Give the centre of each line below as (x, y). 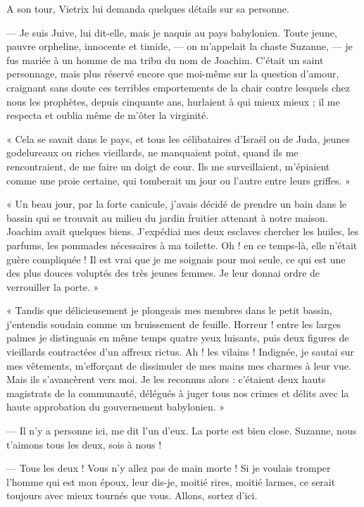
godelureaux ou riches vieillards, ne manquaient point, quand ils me (152, 152)
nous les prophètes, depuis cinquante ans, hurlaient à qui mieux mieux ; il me (173, 101)
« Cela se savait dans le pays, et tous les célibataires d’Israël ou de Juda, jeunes (178, 138)
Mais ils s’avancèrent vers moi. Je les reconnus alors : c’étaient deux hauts (166, 379)
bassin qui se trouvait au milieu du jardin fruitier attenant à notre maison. (167, 217)
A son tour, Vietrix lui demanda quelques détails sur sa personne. (148, 8)
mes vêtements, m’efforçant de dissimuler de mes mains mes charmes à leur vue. (179, 365)
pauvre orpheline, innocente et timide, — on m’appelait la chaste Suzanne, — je (180, 46)
